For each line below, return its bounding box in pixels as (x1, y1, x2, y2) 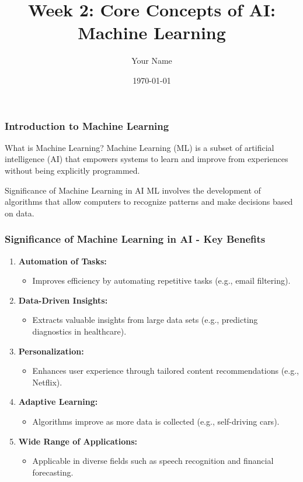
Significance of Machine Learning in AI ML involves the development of (5, 184, 261, 196)
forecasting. (32, 466, 74, 478)
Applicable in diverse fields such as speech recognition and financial (32, 455, 274, 467)
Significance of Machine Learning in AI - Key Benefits (5, 232, 266, 246)
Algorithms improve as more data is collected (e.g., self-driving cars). (32, 415, 280, 427)
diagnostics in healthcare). (32, 325, 127, 337)
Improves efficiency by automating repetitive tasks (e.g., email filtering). (32, 274, 291, 287)
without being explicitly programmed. (5, 164, 140, 176)
